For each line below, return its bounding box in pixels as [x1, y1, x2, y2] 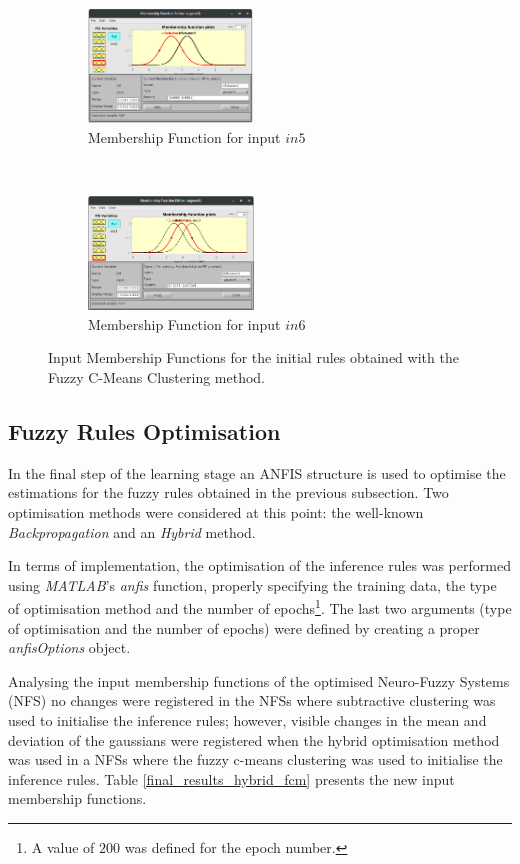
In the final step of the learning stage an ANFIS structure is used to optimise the [8, 462, 506, 483]
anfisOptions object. [8, 637, 131, 658]
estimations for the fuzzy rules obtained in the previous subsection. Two [8, 482, 449, 503]
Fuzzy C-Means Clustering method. [48, 366, 265, 387]
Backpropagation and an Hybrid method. [8, 521, 256, 542]
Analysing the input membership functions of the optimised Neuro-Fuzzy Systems [8, 670, 510, 691]
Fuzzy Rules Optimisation [8, 415, 281, 446]
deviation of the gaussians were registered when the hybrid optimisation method [8, 729, 500, 750]
